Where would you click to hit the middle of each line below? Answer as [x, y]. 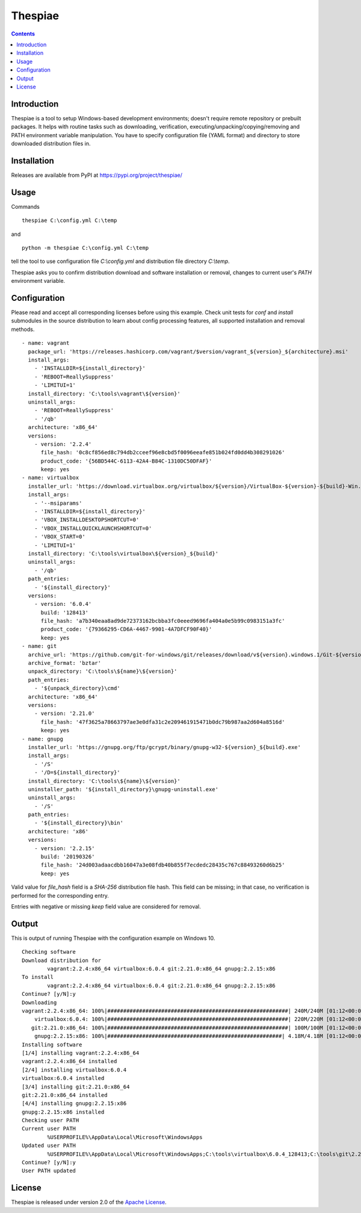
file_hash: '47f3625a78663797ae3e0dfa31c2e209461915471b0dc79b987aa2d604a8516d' [163, 722]
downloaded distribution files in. [51, 143]
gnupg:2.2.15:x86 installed [63, 1112]
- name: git [39, 646]
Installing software [52, 1045]
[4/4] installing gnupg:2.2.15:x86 [74, 1103]
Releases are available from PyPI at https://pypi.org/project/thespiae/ [97, 175]
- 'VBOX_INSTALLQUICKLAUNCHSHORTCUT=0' [93, 528]
